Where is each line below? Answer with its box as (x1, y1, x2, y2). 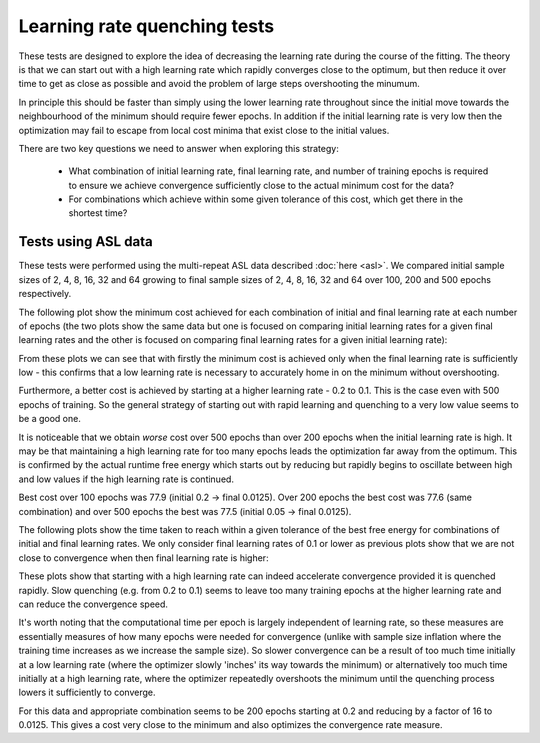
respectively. (18, 288, 72, 300)
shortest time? (68, 207, 128, 219)
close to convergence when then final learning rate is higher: (18, 551, 269, 564)
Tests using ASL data (18, 233, 154, 250)
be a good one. (18, 413, 82, 425)
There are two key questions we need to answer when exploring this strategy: (18, 142, 339, 154)
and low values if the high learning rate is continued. (18, 473, 235, 485)
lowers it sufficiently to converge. (18, 686, 156, 699)
